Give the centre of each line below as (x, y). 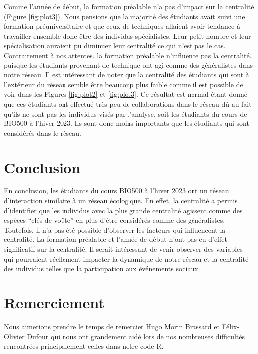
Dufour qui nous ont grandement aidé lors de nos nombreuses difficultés (136, 336)
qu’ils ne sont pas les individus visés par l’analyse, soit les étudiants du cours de (126, 113)
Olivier (14, 336)
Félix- (230, 326)
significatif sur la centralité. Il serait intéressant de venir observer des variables (123, 249)
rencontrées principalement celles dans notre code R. (84, 346)
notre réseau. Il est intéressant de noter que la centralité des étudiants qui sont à (127, 75)
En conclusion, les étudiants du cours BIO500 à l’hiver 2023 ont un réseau (117, 191)
